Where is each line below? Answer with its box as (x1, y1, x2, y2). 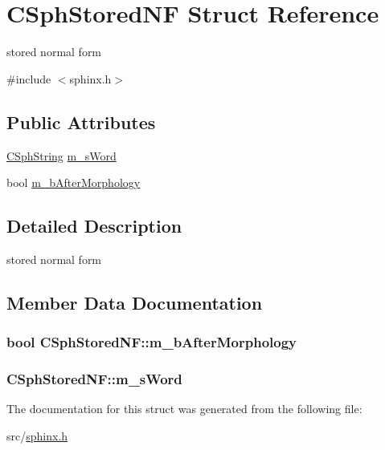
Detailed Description (6, 213, 182, 238)
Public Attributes (6, 109, 156, 134)
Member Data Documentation (6, 290, 263, 314)
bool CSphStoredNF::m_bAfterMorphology (6, 332, 297, 352)
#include (6, 70, 51, 87)
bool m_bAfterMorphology (6, 174, 141, 191)
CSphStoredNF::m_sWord (6, 369, 182, 389)
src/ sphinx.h (6, 427, 68, 444)
